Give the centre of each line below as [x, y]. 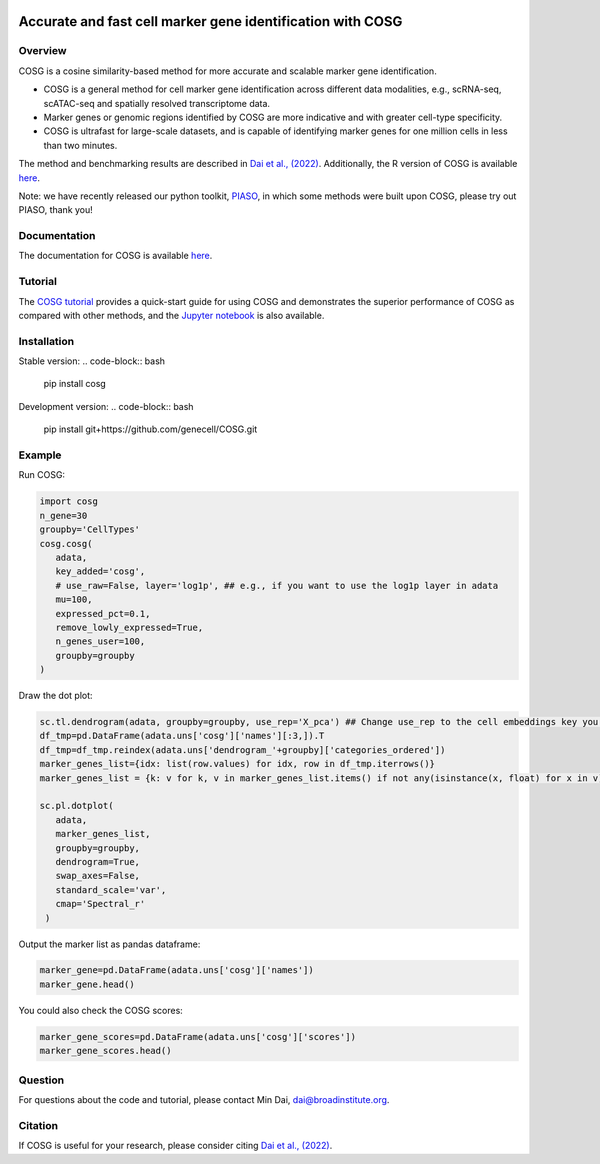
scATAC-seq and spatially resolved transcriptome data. [156, 103]
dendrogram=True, [97, 861]
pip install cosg [75, 384]
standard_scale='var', [111, 889]
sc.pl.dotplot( [76, 806]
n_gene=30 [63, 515]
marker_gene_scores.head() [105, 1051]
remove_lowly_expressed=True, [129, 627]
